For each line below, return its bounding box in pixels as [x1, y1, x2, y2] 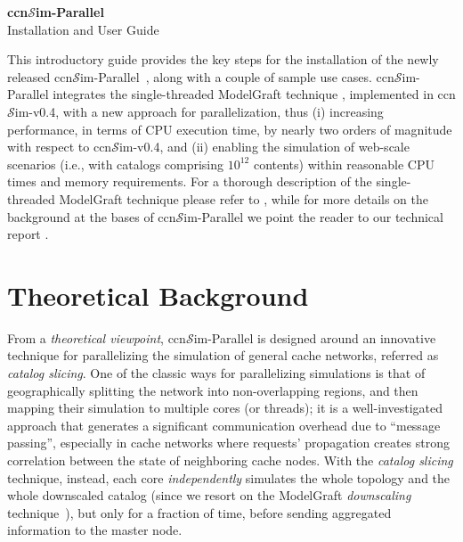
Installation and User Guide [7, 20, 159, 38]
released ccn [7, 67, 73, 86]
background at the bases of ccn [7, 207, 176, 226]
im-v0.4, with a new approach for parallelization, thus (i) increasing [14, 102, 384, 120]
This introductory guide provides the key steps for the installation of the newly [7, 50, 439, 69]
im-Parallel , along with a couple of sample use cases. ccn [79, 67, 394, 86]
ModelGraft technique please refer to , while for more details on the [59, 189, 428, 208]
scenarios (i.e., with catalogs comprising [7, 154, 224, 173]
